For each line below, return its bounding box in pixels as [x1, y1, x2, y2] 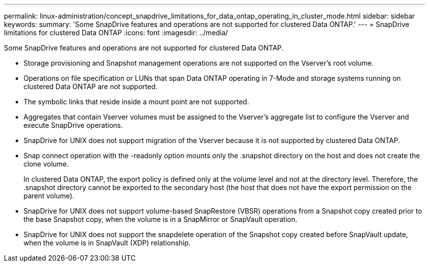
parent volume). [24, 192, 74, 200]
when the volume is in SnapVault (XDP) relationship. [24, 239, 191, 247]
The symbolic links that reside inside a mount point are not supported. [24, 97, 249, 106]
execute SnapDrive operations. [24, 121, 123, 129]
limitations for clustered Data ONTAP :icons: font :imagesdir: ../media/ [4, 28, 228, 37]
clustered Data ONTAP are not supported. [24, 82, 158, 91]
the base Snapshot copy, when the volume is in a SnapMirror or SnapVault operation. [24, 215, 297, 223]
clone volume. [24, 160, 69, 168]
